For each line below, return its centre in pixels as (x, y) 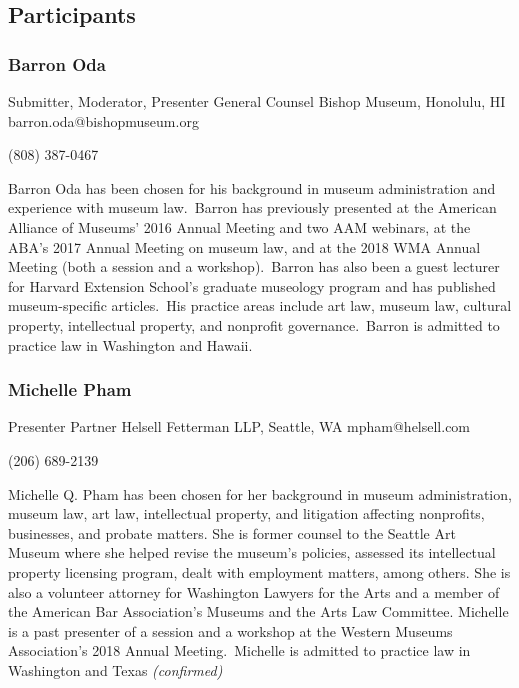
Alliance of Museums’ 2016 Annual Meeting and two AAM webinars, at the (239, 226)
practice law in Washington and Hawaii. (130, 344)
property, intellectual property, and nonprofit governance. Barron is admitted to (254, 324)
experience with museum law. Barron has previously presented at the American (252, 207)
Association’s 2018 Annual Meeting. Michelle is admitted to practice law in (239, 650)
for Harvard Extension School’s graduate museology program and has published (252, 285)
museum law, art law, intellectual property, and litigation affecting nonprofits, (246, 513)
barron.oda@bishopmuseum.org (103, 120)
